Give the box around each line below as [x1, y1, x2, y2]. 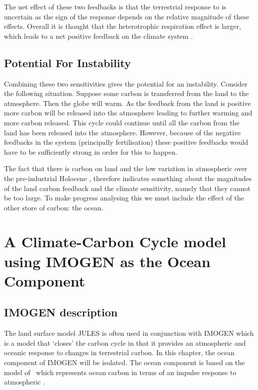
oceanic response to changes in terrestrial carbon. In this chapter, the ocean [4, 347, 235, 358]
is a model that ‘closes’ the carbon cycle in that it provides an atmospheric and [4, 337, 246, 348]
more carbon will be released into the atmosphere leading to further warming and [4, 107, 253, 118]
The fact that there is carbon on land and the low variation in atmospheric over [4, 163, 248, 174]
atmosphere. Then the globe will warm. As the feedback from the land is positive [4, 97, 251, 108]
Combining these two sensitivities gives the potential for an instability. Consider [4, 78, 248, 89]
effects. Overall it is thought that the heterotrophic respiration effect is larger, [4, 21, 241, 31]
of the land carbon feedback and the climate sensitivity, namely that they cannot [4, 183, 251, 193]
